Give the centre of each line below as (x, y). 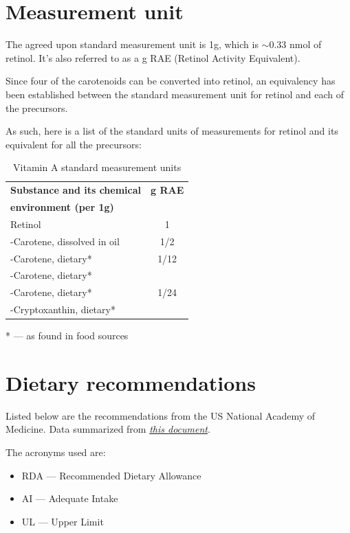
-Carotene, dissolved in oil (65, 241)
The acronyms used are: (56, 452)
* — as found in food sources (67, 336)
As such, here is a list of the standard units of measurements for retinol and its (172, 131)
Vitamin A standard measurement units (97, 167)
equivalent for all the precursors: (74, 144)
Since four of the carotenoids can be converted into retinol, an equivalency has (171, 81)
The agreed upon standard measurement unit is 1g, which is (132, 44)
